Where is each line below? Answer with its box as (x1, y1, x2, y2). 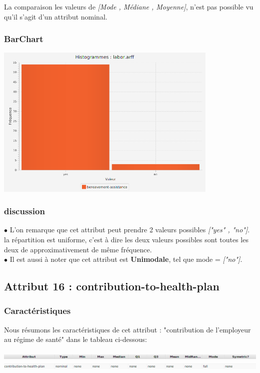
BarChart (4, 33, 43, 45)
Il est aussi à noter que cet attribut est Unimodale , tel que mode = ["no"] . (9, 254, 242, 264)
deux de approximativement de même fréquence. (4, 244, 152, 254)
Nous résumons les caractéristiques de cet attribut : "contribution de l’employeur (4, 324, 251, 334)
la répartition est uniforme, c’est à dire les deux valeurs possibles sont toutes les (4, 234, 248, 244)
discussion (4, 205, 45, 217)
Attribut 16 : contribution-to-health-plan (4, 278, 219, 294)
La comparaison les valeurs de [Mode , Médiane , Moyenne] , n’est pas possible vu (4, 2, 253, 12)
